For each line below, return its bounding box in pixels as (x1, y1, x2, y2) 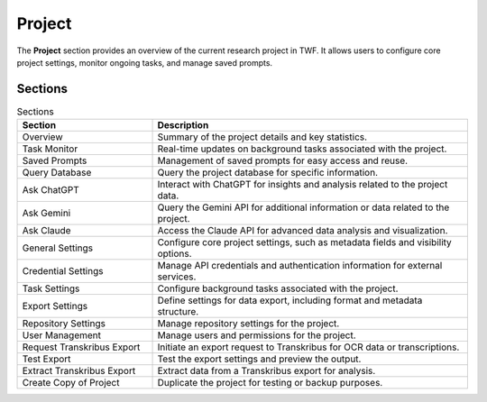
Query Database (22, 167, 92, 179)
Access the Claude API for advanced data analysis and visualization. (157, 224, 448, 237)
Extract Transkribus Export (22, 365, 136, 378)
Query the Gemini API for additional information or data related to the (157, 201, 450, 214)
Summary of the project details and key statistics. (157, 131, 368, 143)
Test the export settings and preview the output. (157, 352, 362, 365)
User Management (22, 329, 101, 342)
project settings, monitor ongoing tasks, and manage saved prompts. (16, 57, 273, 68)
